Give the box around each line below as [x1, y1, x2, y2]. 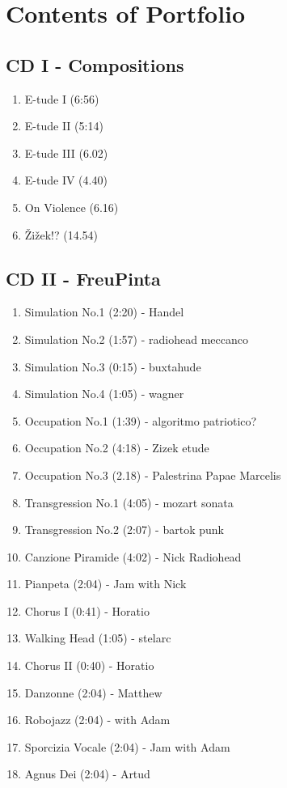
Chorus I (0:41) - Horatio [24, 602, 150, 619]
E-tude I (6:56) [24, 90, 99, 107]
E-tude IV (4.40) [24, 172, 108, 189]
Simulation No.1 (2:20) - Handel [24, 303, 184, 320]
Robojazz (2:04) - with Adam [24, 711, 171, 728]
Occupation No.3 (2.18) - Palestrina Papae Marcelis [24, 466, 281, 483]
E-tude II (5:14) [24, 117, 103, 134]
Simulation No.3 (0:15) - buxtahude [24, 358, 201, 375]
